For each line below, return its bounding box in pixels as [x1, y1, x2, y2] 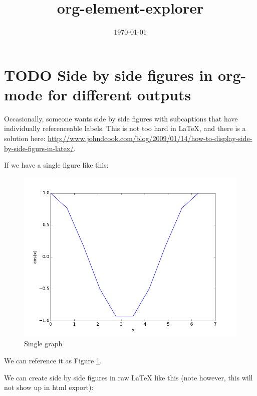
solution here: [4, 133, 46, 144]
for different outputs [48, 84, 191, 104]
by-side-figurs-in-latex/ [4, 143, 74, 153]
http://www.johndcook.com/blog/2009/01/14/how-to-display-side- [48, 133, 252, 144]
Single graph [24, 338, 63, 349]
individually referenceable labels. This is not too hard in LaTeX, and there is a [4, 123, 246, 134]
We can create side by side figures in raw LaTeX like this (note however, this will [4, 372, 253, 382]
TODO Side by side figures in [4, 64, 213, 85]
